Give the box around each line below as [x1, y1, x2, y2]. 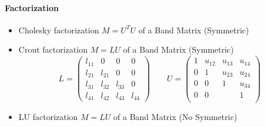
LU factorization [18, 110, 78, 122]
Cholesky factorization [18, 23, 99, 36]
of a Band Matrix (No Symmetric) [113, 110, 237, 122]
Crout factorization [18, 43, 88, 56]
